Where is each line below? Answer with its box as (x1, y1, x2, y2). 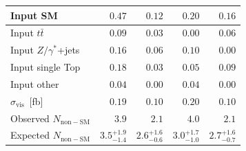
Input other (10, 76, 59, 91)
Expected (10, 128, 50, 142)
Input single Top (10, 60, 81, 74)
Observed (10, 111, 50, 125)
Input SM (10, 8, 58, 22)
